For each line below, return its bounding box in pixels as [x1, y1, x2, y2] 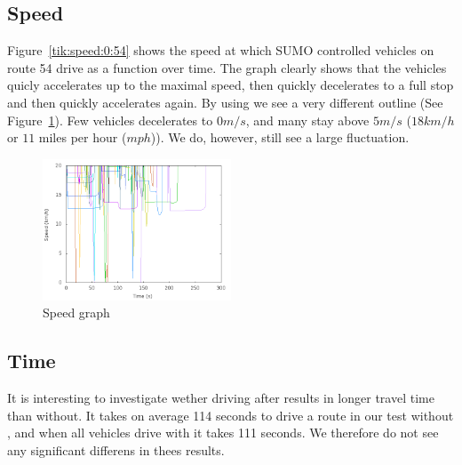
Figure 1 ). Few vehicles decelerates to [7, 110, 213, 129]
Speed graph [43, 303, 110, 322]
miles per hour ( [38, 128, 127, 147]
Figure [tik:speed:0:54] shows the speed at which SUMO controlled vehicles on [7, 41, 434, 60]
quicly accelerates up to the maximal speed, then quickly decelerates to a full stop [7, 76, 454, 94]
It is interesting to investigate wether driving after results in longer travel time [7, 389, 434, 407]
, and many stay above [245, 110, 370, 129]
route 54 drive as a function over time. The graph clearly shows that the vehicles [7, 58, 447, 76]
